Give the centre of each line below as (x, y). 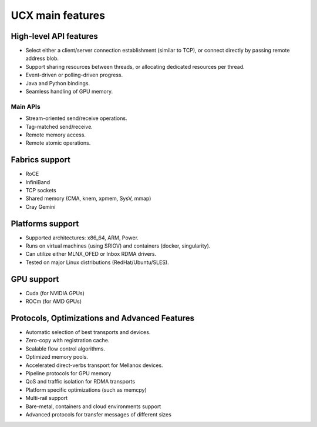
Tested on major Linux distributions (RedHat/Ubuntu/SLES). (97, 262)
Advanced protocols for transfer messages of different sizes (98, 414)
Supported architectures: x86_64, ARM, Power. (82, 238)
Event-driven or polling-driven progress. (74, 75)
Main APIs (26, 106)
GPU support (35, 279)
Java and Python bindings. (58, 83)
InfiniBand (38, 182)
